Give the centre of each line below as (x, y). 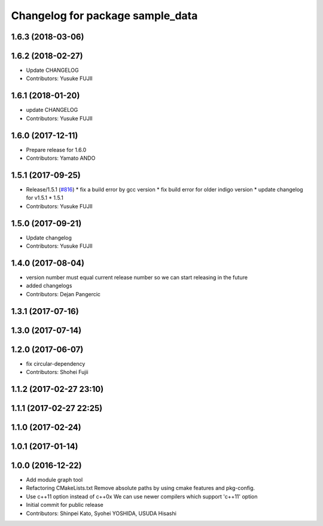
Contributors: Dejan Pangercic (63, 294)
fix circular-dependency (56, 364)
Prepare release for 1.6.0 (56, 150)
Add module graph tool (54, 480)
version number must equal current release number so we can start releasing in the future (137, 277)
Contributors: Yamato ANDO (61, 158)
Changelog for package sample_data (104, 16)
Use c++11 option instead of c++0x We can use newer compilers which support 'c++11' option (142, 496)
